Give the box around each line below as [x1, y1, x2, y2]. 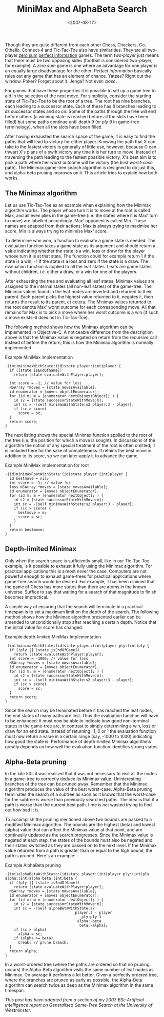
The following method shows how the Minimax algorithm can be [5, 324, 134, 330]
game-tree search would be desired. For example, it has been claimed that [5, 578, 155, 584]
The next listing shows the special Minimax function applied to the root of [5, 432, 153, 438]
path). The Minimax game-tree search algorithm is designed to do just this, [5, 165, 156, 170]
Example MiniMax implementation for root [5, 462, 89, 468]
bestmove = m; [18, 510, 47, 515]
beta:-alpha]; [79, 923, 108, 928]
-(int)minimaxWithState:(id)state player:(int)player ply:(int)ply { [5, 643, 150, 648]
